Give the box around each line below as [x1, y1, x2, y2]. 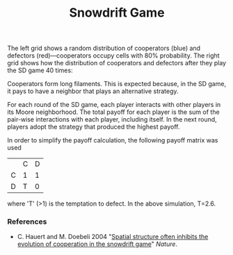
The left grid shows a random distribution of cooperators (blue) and [7, 44, 200, 53]
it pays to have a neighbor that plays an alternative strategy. [7, 87, 179, 95]
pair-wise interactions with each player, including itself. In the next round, [7, 115, 217, 124]
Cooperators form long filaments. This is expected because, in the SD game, [7, 80, 227, 88]
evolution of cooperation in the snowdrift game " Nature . [17, 240, 178, 248]
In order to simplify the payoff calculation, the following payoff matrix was [7, 136, 218, 145]
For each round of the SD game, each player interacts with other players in [7, 101, 221, 109]
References [7, 217, 47, 227]
